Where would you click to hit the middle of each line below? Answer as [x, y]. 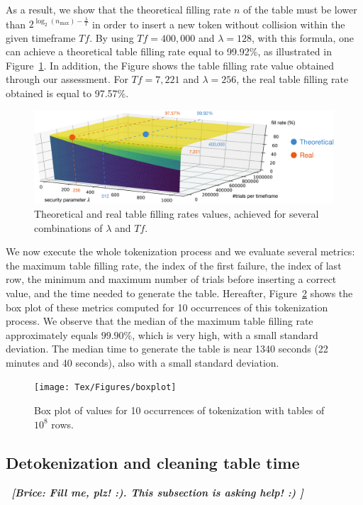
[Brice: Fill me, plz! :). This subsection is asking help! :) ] [158, 492]
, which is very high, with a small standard [225, 334]
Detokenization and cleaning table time [153, 462]
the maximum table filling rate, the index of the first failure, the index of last [174, 265]
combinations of [68, 227]
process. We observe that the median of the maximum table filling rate [160, 321]
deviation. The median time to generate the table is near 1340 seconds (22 [167, 349]
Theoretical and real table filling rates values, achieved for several [177, 213]
